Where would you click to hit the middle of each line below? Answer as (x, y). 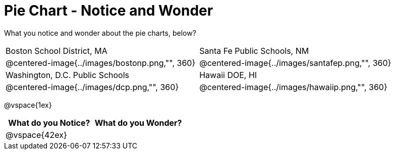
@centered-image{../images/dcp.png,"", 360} (92, 87)
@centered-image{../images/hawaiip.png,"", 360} (293, 87)
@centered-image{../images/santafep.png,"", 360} (295, 63)
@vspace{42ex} (36, 135)
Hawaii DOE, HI (228, 75)
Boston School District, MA (57, 51)
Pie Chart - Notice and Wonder (109, 11)
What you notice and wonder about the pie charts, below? (100, 33)
